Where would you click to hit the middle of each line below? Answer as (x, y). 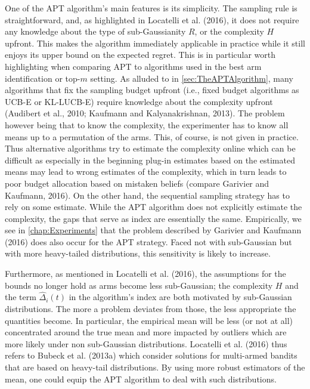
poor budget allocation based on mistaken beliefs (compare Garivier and (137, 183)
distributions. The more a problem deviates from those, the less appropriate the (151, 309)
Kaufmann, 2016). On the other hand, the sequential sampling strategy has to (147, 195)
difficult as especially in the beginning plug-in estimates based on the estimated (150, 160)
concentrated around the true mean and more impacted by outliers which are (146, 332)
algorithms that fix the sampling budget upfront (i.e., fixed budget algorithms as (152, 90)
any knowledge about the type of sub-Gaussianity (95, 31)
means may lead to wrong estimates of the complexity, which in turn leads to (146, 172)
